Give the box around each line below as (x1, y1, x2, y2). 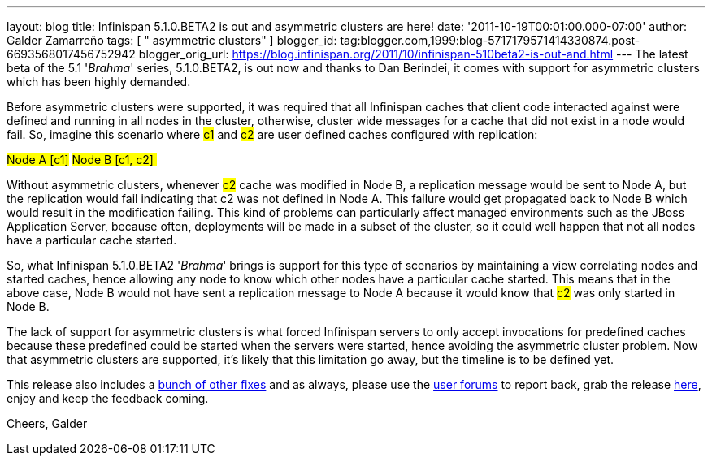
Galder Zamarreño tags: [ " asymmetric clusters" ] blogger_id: (7, 33, 337, 47)
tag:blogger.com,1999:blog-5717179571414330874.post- (340, 33, 640, 47)
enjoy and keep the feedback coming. (7, 391, 209, 405)
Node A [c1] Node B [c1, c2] (7, 153, 154, 166)
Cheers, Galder (7, 417, 88, 430)
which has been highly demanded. (7, 75, 191, 89)
